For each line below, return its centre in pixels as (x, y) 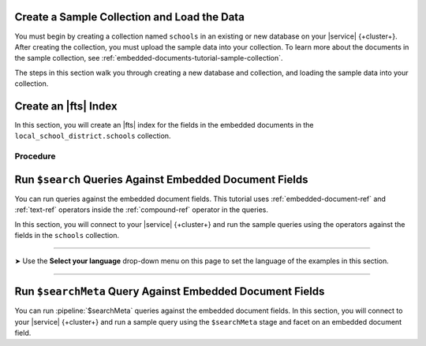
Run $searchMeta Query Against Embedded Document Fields (170, 292)
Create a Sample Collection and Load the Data (129, 17)
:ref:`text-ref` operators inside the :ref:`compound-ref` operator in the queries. (141, 210)
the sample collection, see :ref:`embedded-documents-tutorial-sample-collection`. (149, 58)
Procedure (35, 156)
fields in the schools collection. (67, 236)
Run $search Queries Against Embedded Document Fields (161, 179)
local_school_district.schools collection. (93, 136)
